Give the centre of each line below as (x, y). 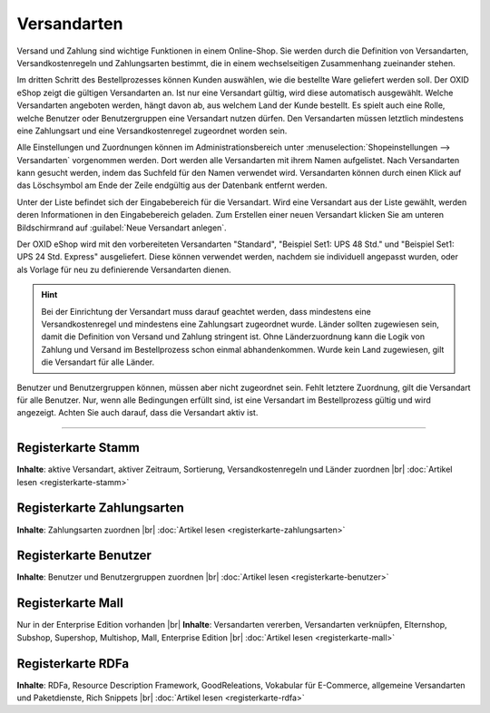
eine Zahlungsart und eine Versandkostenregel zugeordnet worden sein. (152, 131)
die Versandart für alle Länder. (98, 362)
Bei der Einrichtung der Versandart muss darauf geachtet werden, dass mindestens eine (206, 311)
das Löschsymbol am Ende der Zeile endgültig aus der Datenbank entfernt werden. (172, 185)
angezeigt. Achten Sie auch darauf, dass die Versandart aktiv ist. (137, 413)
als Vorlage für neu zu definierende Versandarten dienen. (124, 269)
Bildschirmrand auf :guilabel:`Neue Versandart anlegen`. (122, 228)
